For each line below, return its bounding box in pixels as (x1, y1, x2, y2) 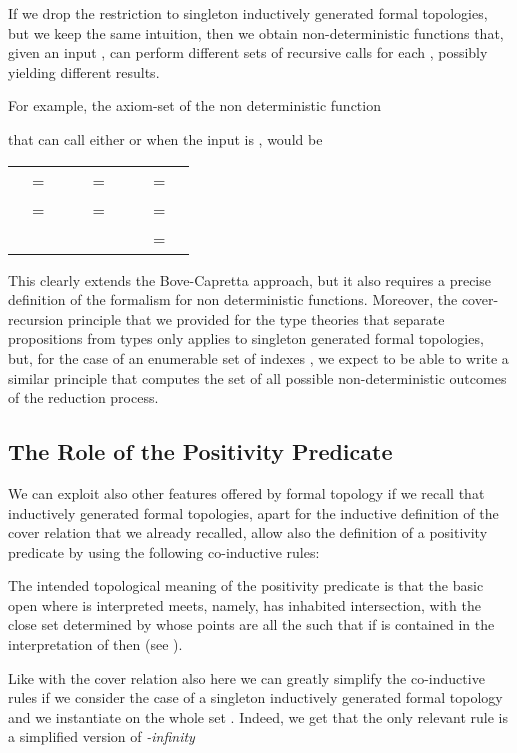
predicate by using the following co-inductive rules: (8, 541, 320, 562)
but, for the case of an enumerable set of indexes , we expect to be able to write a (8, 347, 509, 368)
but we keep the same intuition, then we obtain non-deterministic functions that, (8, 22, 504, 43)
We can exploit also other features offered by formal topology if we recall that (8, 482, 485, 503)
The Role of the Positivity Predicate (8, 436, 393, 467)
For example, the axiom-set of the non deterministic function (8, 95, 381, 116)
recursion (8, 308, 64, 329)
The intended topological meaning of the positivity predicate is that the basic (8, 575, 484, 596)
